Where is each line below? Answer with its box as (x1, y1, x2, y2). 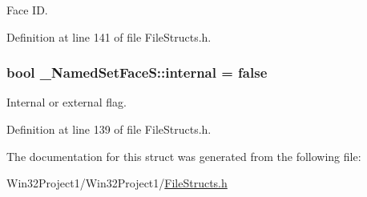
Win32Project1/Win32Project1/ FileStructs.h (6, 175, 228, 191)
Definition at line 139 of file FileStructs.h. (6, 121, 212, 137)
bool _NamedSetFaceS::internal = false (6, 62, 268, 82)
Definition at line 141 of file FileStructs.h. (6, 28, 212, 45)
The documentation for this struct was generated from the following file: (6, 147, 361, 164)
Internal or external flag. (6, 94, 127, 111)
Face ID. (6, 2, 48, 18)
